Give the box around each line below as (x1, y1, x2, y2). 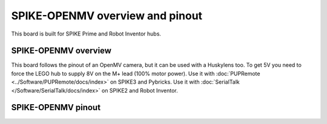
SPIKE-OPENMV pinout (11, 102, 101, 113)
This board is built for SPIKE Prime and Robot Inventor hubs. (11, 30, 162, 37)
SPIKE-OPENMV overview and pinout (11, 9, 203, 22)
